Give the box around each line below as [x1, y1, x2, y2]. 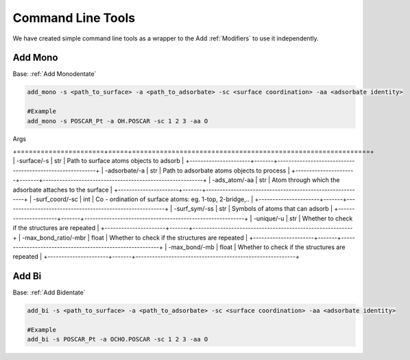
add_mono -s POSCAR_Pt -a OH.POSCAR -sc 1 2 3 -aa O [27, 117, 208, 125]
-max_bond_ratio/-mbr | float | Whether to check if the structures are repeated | [21, 233, 248, 242]
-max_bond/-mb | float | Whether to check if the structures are [168, 243, 346, 251]
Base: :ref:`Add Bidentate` [12, 288, 86, 297]
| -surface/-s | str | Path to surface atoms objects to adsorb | [12, 157, 184, 165]
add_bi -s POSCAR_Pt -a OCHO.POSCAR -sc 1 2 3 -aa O [27, 335, 208, 344]
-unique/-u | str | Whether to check [253, 214, 353, 222]
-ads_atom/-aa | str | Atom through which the [212, 176, 340, 184]
